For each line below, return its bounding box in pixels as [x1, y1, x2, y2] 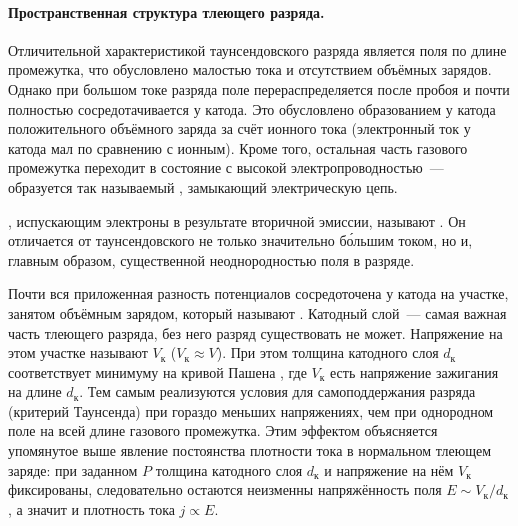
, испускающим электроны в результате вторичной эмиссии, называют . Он [8, 210, 466, 231]
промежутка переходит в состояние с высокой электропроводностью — [8, 157, 444, 178]
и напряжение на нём [324, 459, 454, 480]
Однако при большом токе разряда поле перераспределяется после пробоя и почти [8, 78, 510, 99]
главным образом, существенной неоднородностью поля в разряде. [8, 249, 415, 270]
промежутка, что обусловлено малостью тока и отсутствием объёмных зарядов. [8, 59, 492, 80]
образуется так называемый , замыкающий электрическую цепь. [8, 176, 398, 197]
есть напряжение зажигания [329, 361, 499, 382]
